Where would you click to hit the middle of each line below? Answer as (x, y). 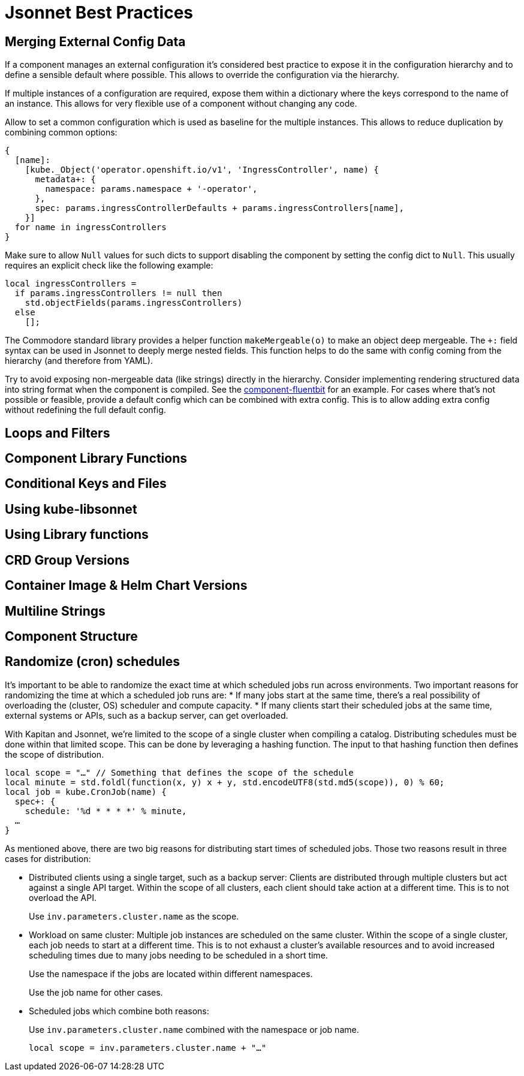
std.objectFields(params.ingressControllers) (134, 303)
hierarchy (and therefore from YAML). (79, 361)
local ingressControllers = (71, 284)
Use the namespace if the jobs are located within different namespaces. (171, 973)
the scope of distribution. (55, 754)
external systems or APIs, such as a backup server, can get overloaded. (147, 715)
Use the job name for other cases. (96, 992)
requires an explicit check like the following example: (109, 266)
